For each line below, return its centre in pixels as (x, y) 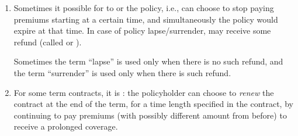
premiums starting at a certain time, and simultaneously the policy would (146, 19)
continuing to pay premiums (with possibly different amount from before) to (150, 115)
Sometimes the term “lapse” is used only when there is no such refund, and (148, 61)
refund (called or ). (48, 42)
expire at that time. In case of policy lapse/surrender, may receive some (142, 31)
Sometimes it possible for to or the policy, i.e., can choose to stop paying (144, 8)
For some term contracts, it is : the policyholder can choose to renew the (144, 92)
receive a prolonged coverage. (66, 126)
